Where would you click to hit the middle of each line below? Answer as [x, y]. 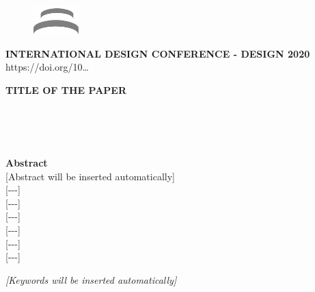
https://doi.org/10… [47, 67]
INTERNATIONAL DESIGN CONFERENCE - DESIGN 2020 [158, 53]
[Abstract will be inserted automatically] [90, 176]
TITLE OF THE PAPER [66, 89]
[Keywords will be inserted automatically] [91, 279]
